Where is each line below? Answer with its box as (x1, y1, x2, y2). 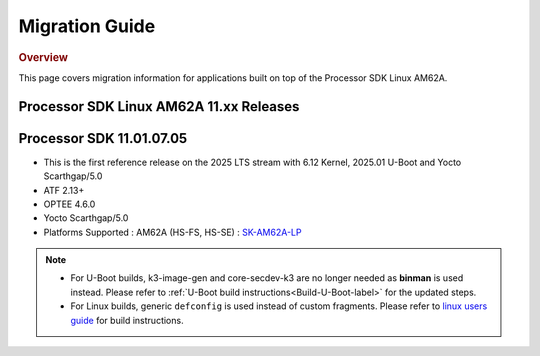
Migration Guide (18, 15, 156, 37)
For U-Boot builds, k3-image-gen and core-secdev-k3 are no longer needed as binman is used (70, 272, 464, 284)
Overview (18, 50, 69, 64)
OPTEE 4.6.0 (43, 198, 96, 210)
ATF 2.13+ (43, 184, 85, 196)
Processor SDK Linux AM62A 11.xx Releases (18, 98, 300, 115)
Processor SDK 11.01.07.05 (18, 130, 188, 147)
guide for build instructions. (70, 314, 184, 326)
